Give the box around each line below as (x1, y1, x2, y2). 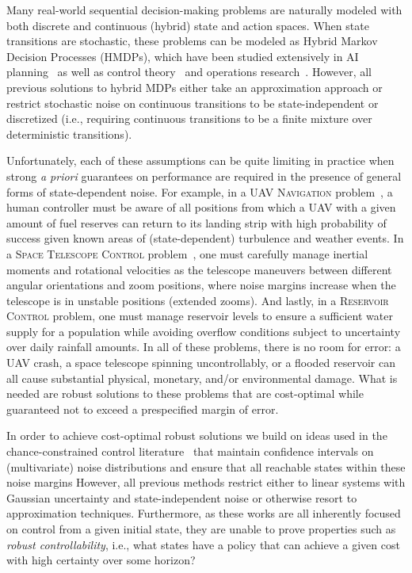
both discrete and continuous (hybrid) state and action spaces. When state (6, 17, 369, 33)
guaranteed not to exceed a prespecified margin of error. (6, 400, 279, 417)
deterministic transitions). (6, 125, 132, 142)
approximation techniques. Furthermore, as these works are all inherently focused (6, 505, 401, 521)
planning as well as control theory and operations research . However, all (6, 63, 372, 80)
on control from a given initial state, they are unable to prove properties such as (6, 521, 396, 537)
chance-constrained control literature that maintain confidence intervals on (6, 443, 374, 460)
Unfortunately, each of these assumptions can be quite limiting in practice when (6, 152, 395, 169)
